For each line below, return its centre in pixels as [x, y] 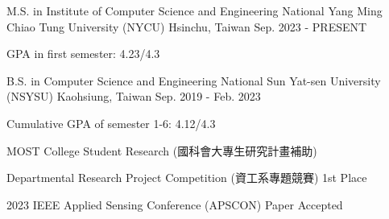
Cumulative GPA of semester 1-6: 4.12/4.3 [111, 123]
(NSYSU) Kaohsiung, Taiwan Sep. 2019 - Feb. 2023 [134, 96]
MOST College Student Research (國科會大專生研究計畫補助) [162, 150]
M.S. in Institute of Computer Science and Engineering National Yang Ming [194, 10]
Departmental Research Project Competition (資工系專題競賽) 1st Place [187, 178]
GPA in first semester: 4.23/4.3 [83, 54]
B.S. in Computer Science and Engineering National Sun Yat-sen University [194, 80]
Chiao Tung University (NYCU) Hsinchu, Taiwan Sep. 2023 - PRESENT [187, 26]
